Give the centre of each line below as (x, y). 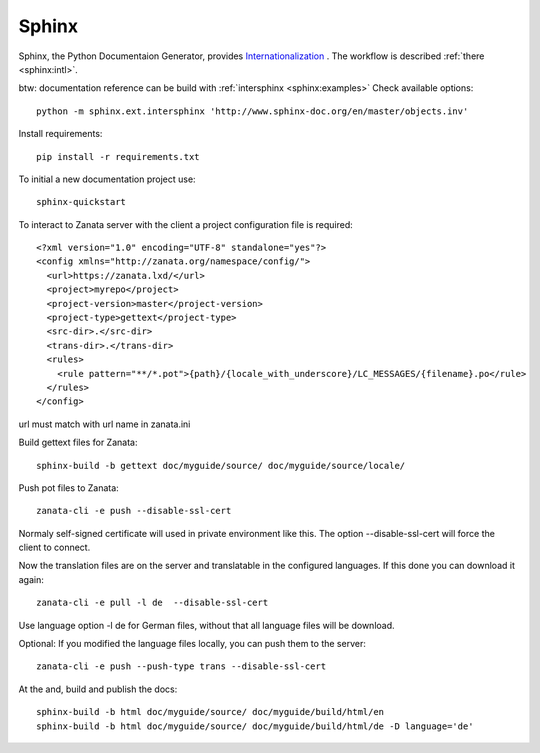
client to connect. (54, 547)
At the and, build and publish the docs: (98, 689)
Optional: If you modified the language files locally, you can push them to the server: (192, 644)
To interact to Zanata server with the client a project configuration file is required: (186, 224)
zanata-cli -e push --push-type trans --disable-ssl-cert (181, 666)
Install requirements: (60, 134)
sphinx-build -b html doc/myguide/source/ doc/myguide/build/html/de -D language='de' (255, 726)
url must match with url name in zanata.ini (104, 424)
